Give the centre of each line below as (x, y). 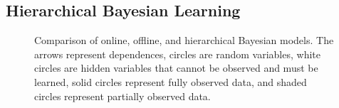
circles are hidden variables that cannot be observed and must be (176, 68)
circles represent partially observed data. (122, 96)
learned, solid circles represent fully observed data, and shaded (171, 81)
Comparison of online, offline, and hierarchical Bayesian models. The (184, 40)
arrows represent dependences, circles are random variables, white (177, 54)
